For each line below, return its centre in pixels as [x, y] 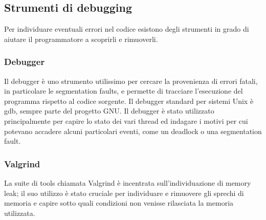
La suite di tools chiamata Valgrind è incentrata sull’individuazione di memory [128, 182]
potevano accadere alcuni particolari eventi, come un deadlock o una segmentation [133, 131]
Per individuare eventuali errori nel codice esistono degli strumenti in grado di [127, 29]
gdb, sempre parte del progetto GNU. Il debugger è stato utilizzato [109, 111]
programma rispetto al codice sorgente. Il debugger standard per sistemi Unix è [129, 101]
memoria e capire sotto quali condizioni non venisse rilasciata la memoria [119, 203]
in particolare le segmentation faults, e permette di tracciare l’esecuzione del [124, 91]
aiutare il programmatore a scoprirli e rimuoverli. [81, 39]
